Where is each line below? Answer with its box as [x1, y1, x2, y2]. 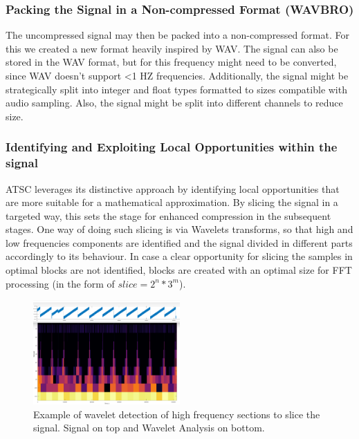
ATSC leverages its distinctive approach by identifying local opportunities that [6, 181, 340, 196]
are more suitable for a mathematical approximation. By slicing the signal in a [6, 195, 338, 209]
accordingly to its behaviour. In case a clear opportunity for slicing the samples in [6, 249, 353, 263]
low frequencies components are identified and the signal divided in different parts [6, 235, 353, 250]
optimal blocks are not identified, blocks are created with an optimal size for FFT [6, 263, 352, 277]
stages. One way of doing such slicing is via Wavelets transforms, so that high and [6, 222, 353, 236]
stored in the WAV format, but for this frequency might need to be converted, [6, 55, 337, 69]
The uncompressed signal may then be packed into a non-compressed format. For [6, 28, 349, 42]
